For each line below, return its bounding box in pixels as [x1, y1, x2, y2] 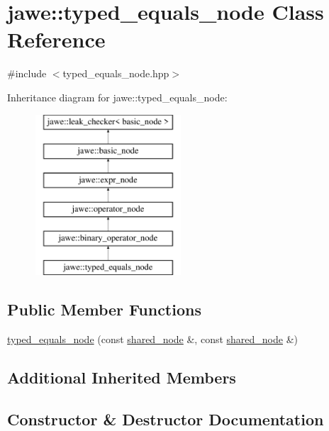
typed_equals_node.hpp [62, 66, 169, 81]
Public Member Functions [7, 298, 201, 320]
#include [7, 66, 47, 81]
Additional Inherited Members [7, 366, 236, 388]
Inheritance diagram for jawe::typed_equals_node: [7, 89, 228, 104]
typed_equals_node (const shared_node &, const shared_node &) [7, 332, 299, 347]
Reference [7, 25, 106, 54]
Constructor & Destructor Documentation [7, 408, 324, 430]
